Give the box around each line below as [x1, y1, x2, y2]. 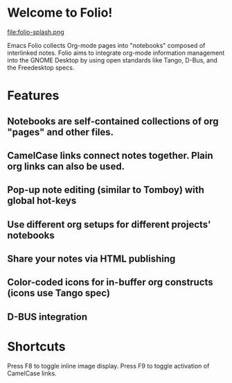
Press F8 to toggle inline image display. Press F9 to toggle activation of [7, 361, 210, 370]
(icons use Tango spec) [7, 287, 111, 299]
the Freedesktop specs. [7, 63, 75, 71]
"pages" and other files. [7, 126, 114, 138]
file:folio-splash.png [7, 28, 64, 36]
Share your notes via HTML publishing [7, 253, 176, 265]
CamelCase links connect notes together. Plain [7, 149, 213, 161]
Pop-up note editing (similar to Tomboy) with [7, 184, 204, 196]
